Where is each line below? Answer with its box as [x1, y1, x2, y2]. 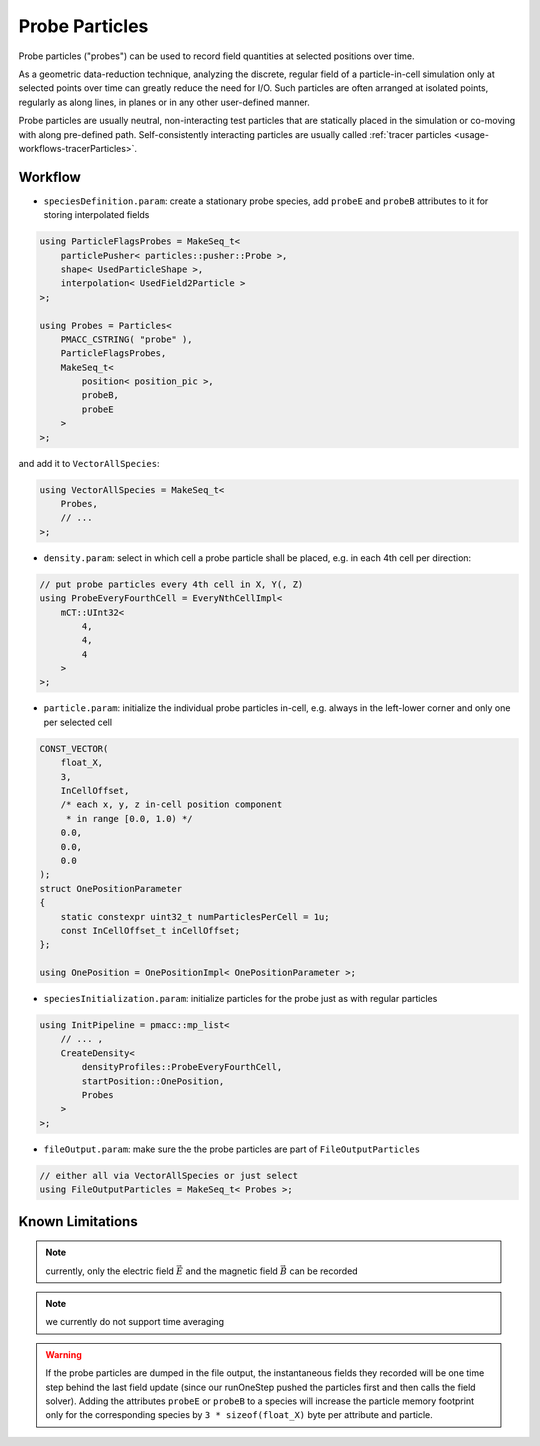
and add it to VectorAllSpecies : [18, 457, 160, 469]
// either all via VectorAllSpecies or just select [39, 1170, 299, 1181]
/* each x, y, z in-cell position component [60, 799, 283, 810]
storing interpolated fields [43, 209, 150, 221]
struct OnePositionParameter [39, 883, 183, 894]
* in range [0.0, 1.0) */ [65, 813, 194, 824]
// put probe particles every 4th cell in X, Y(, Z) [39, 578, 304, 590]
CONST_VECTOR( [39, 743, 109, 754]
